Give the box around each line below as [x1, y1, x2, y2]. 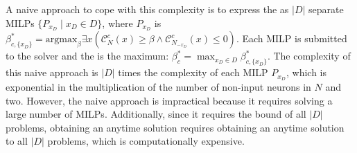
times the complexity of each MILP [118, 65, 268, 80]
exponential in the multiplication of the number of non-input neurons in [6, 80, 311, 94]
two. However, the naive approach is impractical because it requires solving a [6, 93, 333, 107]
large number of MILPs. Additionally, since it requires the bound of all [6, 107, 306, 121]
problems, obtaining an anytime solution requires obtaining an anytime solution [6, 120, 345, 134]
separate [308, 2, 344, 16]
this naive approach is [6, 65, 98, 80]
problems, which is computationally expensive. [47, 134, 245, 148]
